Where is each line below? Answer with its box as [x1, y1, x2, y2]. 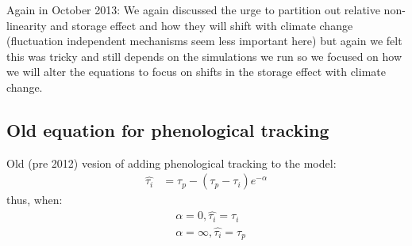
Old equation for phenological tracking [6, 117, 329, 142]
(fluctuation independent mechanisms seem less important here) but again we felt [6, 32, 402, 49]
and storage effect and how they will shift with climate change [50, 17, 353, 33]
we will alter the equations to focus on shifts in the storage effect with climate [6, 63, 386, 80]
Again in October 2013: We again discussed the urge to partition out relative [6, 2, 380, 17]
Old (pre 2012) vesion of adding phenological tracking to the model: [6, 154, 337, 171]
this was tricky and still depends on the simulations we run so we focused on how [6, 47, 402, 64]
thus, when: [6, 191, 63, 208]
